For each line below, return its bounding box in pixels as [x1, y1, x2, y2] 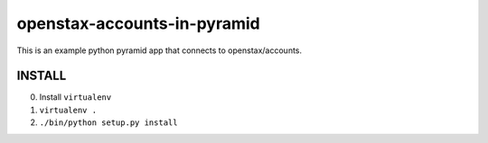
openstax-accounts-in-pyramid [16, 13, 261, 33]
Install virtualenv [39, 92, 112, 103]
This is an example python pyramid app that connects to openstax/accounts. [16, 45, 303, 56]
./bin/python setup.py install [39, 118, 178, 128]
